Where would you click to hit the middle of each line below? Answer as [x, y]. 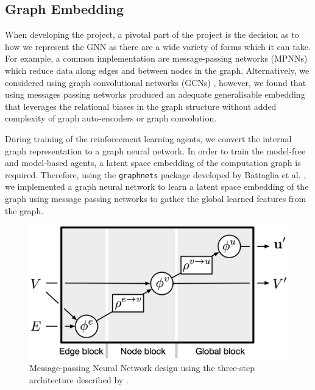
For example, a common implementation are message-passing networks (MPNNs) [156, 58]
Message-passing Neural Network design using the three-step [142, 368]
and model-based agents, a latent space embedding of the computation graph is [153, 163]
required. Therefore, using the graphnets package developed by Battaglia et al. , [156, 174]
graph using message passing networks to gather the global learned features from [156, 198]
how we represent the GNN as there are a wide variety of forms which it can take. [158, 46]
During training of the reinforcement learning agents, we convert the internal [148, 138]
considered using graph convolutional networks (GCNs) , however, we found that [156, 82]
